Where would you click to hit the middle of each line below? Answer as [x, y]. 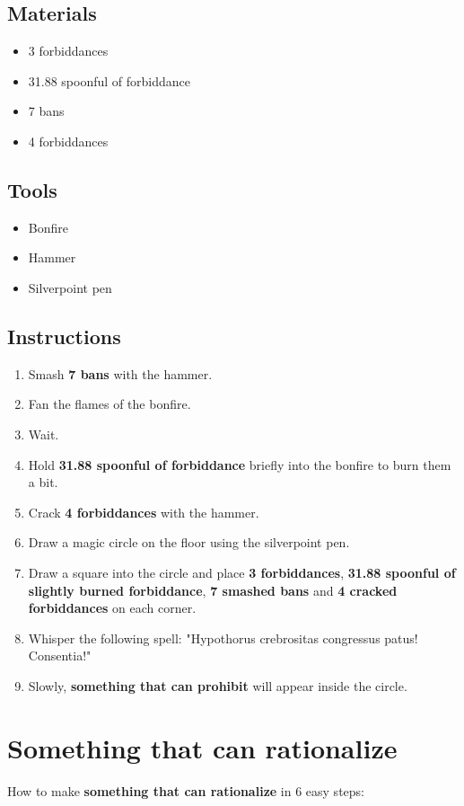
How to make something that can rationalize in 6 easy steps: [186, 790]
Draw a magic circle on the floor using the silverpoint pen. [189, 542]
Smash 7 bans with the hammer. [120, 373]
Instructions [64, 336]
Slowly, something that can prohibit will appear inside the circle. [218, 685]
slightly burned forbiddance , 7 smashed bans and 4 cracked [213, 590]
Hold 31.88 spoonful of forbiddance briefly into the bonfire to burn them [240, 464]
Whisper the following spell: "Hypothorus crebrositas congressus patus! [223, 638]
